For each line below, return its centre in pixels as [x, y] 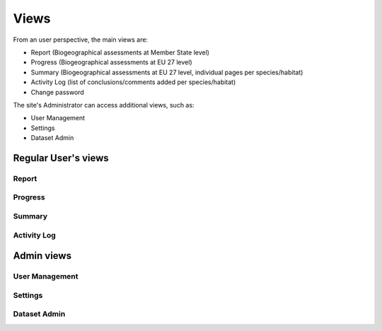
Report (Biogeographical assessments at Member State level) [120, 52]
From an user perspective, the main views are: [81, 40]
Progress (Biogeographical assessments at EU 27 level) [111, 62]
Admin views [42, 256]
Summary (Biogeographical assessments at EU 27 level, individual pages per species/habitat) [167, 72]
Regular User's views [61, 158]
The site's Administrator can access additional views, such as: [104, 105]
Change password [57, 92]
